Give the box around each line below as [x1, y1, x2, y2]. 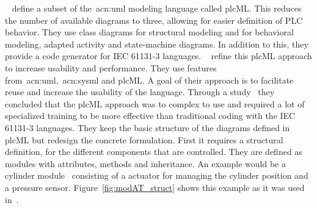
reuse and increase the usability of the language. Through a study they [5, 85, 275, 98]
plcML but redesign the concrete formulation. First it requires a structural [5, 133, 283, 146]
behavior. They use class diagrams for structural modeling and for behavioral [5, 26, 294, 38]
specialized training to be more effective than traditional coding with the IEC [5, 109, 296, 122]
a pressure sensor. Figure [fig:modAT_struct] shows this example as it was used [5, 181, 305, 193]
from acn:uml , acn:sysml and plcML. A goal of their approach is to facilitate [5, 73, 294, 86]
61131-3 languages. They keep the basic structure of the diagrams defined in [5, 121, 290, 134]
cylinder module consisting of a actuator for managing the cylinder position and [5, 169, 308, 182]
